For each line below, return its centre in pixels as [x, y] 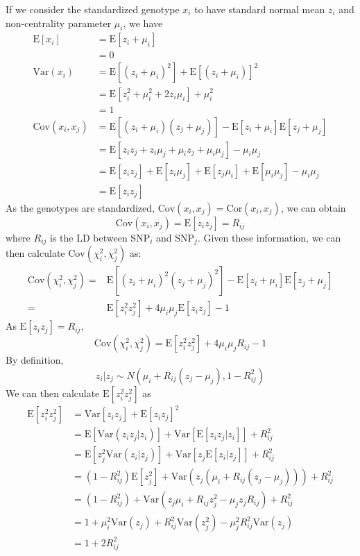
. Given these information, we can [269, 237]
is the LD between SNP [100, 237]
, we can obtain [313, 207]
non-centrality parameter [59, 23]
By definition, [35, 360]
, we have [143, 23]
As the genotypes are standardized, [80, 207]
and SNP [175, 237]
